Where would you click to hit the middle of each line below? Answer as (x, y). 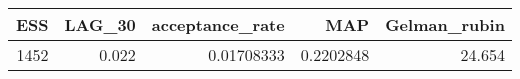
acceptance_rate (218, 24)
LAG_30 (100, 24)
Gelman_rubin (445, 24)
